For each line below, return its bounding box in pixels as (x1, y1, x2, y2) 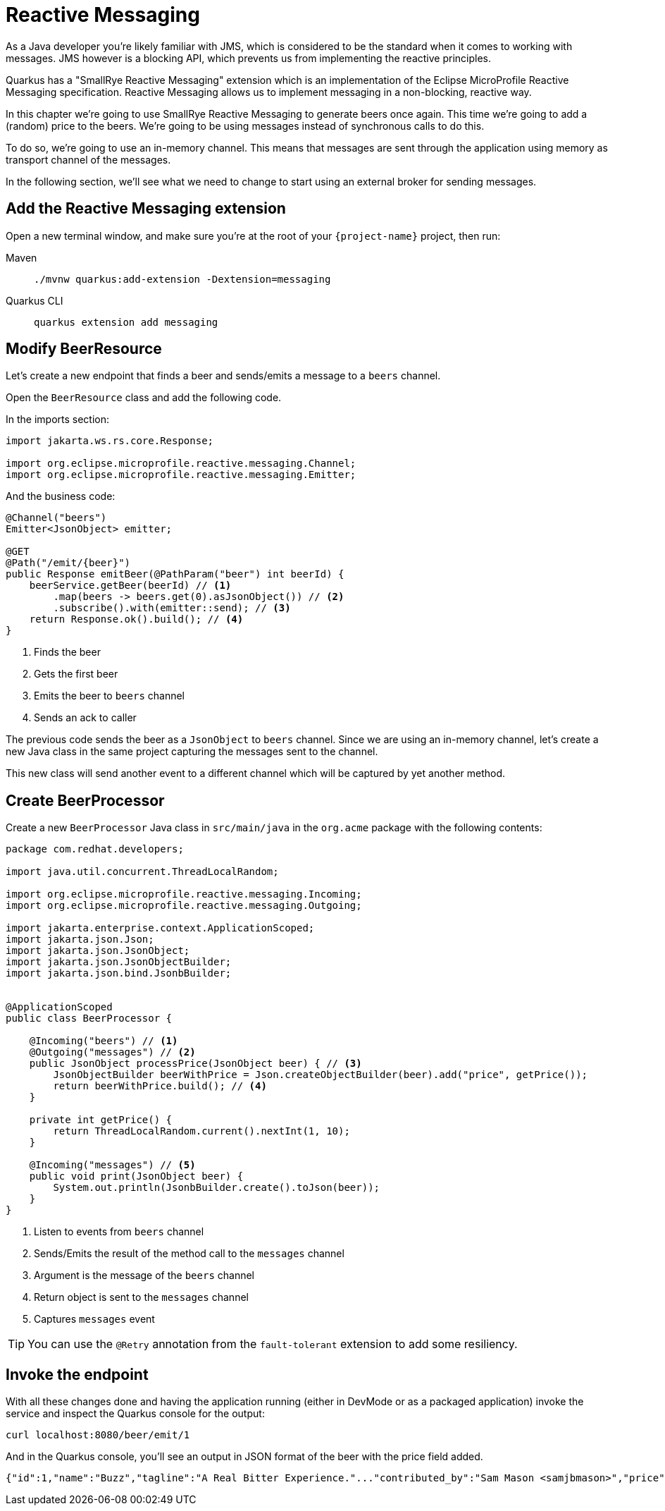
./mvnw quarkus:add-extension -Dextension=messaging (34, 273, 331, 285)
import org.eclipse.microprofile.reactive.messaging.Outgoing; (6, 900, 362, 912)
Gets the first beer (34, 668, 118, 680)
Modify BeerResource (6, 340, 162, 358)
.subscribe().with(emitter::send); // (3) (53, 602, 291, 614)
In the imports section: (6, 413, 110, 426)
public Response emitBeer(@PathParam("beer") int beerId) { (6, 568, 344, 580)
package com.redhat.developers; (6, 843, 184, 855)
